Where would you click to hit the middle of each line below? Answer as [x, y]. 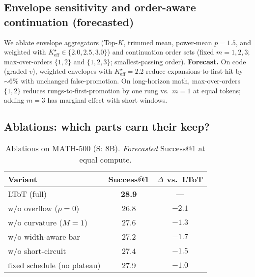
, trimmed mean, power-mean [168, 42]
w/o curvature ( [35, 222]
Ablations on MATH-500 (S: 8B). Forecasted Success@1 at [106, 148]
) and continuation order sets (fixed [161, 52]
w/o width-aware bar [44, 236]
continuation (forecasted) [69, 21]
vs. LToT [185, 179]
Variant [23, 179]
